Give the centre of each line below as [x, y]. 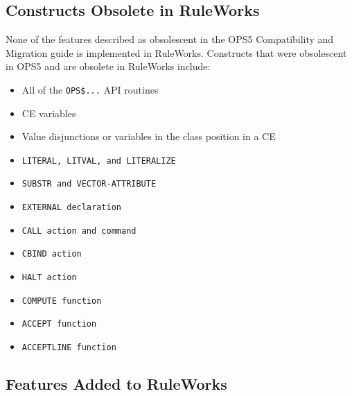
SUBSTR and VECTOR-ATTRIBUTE [89, 184]
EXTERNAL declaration [71, 208]
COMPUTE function [62, 301]
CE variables [49, 113]
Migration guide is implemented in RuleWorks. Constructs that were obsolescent [176, 52]
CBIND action [52, 254]
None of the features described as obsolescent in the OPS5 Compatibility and [170, 39]
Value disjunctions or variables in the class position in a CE [149, 136]
